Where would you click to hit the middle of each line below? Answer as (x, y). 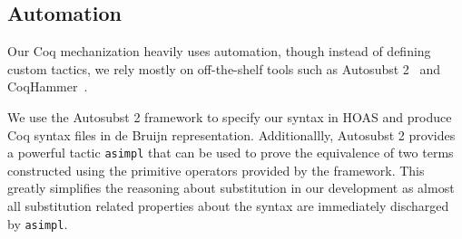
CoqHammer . (48, 86)
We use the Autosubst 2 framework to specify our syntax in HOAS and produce (230, 116)
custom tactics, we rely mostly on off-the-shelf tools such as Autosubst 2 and (224, 68)
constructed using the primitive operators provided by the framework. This (216, 170)
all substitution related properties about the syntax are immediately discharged (228, 206)
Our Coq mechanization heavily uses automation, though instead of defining (219, 51)
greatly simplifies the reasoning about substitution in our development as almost (231, 188)
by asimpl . (38, 223)
